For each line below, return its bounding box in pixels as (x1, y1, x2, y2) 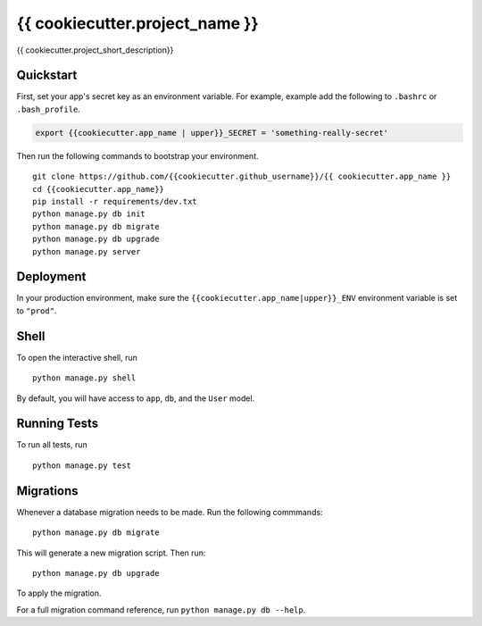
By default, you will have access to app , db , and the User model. (16, 393, 255, 404)
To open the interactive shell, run (16, 352, 138, 363)
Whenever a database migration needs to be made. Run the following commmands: (16, 506, 323, 517)
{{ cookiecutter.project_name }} (16, 13, 259, 33)
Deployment (16, 269, 87, 285)
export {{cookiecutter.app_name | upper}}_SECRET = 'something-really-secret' (35, 128, 388, 138)
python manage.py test (32, 460, 132, 471)
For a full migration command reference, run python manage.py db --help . (16, 604, 306, 615)
